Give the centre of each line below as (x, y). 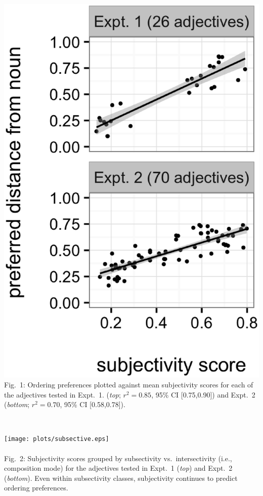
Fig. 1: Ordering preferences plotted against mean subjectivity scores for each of (129, 384)
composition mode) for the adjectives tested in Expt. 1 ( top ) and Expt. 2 (118, 468)
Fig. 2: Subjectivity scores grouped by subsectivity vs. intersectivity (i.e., (118, 458)
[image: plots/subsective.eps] (57, 439)
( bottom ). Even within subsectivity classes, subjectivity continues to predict (121, 478)
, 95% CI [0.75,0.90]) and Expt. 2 (203, 394)
